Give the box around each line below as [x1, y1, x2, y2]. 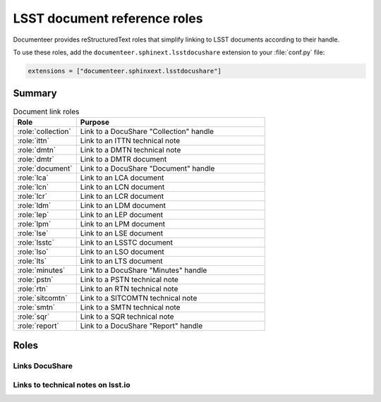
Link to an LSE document [80, 228, 164, 238]
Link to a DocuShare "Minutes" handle [80, 265, 207, 275]
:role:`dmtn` [17, 145, 56, 154]
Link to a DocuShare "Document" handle [80, 163, 215, 173]
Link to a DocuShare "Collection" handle [80, 126, 214, 136]
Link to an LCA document [80, 173, 164, 183]
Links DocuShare [13, 361, 73, 371]
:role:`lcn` [17, 182, 49, 192]
